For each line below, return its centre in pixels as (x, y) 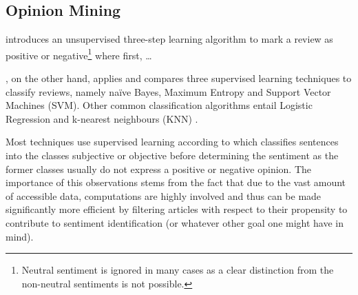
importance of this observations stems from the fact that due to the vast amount (176, 182)
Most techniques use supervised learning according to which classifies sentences (172, 142)
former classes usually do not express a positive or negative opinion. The (159, 169)
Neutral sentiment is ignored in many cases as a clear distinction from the (178, 270)
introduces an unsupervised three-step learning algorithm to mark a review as (169, 39)
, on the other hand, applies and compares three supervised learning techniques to (179, 78)
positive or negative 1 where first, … (79, 54)
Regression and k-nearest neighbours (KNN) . (102, 118)
